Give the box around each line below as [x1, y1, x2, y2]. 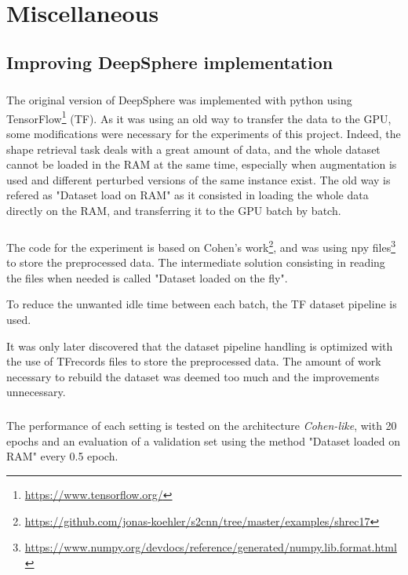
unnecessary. [6, 384, 66, 400]
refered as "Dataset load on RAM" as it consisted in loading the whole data [6, 187, 369, 203]
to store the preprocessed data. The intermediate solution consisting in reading [6, 254, 385, 271]
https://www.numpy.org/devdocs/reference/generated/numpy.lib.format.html [24, 539, 397, 555]
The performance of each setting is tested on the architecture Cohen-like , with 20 [6, 417, 397, 434]
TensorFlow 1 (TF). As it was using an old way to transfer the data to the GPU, [6, 107, 392, 126]
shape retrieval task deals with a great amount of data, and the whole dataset [6, 140, 381, 157]
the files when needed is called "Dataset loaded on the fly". [6, 269, 288, 286]
